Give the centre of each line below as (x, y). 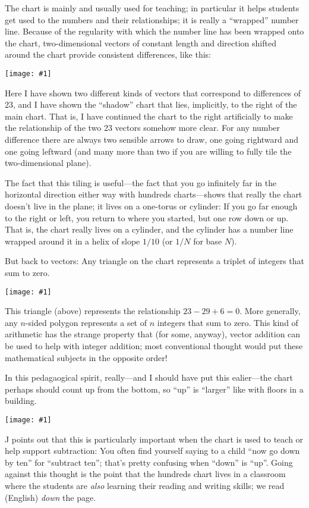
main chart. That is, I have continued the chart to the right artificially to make (149, 116)
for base (208, 241)
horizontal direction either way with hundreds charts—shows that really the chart (154, 194)
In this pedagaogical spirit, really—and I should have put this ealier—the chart (149, 377)
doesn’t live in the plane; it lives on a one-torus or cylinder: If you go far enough (151, 206)
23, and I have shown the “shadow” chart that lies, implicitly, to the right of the (151, 104)
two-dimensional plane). (48, 163)
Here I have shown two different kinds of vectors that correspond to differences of (153, 92)
